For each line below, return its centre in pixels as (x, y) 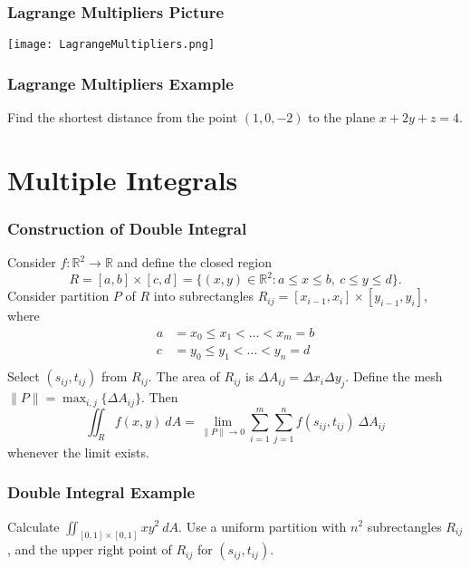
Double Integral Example (101, 492)
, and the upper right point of (90, 549)
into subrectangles (204, 296)
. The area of (184, 376)
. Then (159, 397)
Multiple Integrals (123, 179)
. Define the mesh (394, 376)
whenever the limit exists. (78, 452)
